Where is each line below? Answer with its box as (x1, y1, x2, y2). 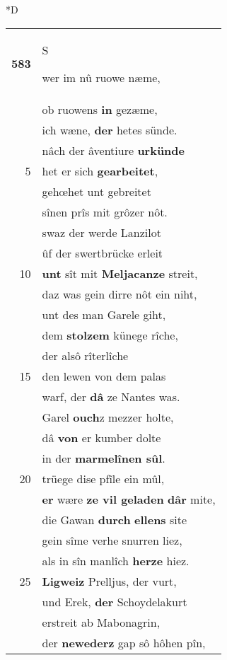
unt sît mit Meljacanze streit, (42, 265, 198, 282)
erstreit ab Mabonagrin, (42, 613, 161, 630)
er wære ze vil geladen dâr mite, (42, 490, 216, 507)
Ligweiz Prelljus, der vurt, (42, 572, 177, 589)
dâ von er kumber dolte (42, 429, 161, 446)
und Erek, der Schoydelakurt (42, 593, 187, 610)
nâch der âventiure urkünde (42, 141, 185, 158)
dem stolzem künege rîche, (42, 326, 178, 343)
